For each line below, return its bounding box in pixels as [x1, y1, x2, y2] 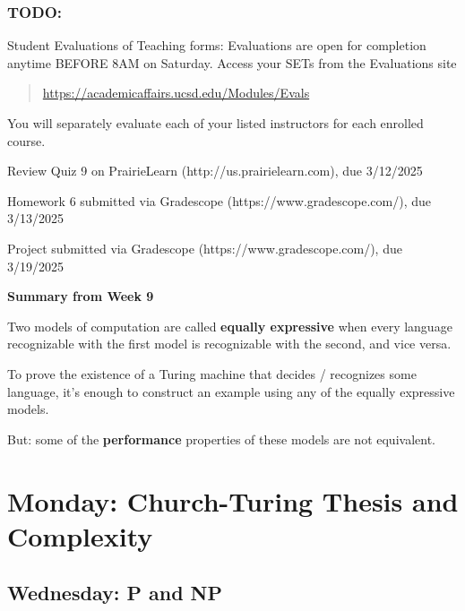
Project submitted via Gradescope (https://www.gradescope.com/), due [7, 238, 402, 257]
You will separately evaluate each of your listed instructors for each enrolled [7, 114, 424, 132]
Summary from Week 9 [7, 287, 154, 305]
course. [7, 131, 46, 150]
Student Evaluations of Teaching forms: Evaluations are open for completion [7, 36, 426, 55]
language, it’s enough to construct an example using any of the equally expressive [7, 382, 455, 400]
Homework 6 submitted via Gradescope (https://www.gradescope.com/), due [7, 191, 432, 210]
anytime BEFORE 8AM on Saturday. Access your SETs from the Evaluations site [7, 53, 457, 72]
